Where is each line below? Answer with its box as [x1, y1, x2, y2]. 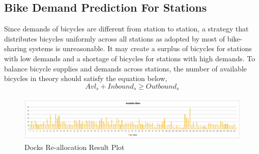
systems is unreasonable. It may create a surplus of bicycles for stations [29, 43, 252, 54]
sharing [4, 43, 27, 54]
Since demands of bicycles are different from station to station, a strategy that [4, 23, 249, 34]
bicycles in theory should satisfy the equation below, [4, 73, 167, 84]
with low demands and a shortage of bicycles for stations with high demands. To [4, 53, 255, 63]
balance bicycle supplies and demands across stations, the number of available [4, 63, 247, 73]
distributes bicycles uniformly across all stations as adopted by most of [4, 33, 225, 44]
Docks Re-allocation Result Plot [24, 142, 125, 152]
